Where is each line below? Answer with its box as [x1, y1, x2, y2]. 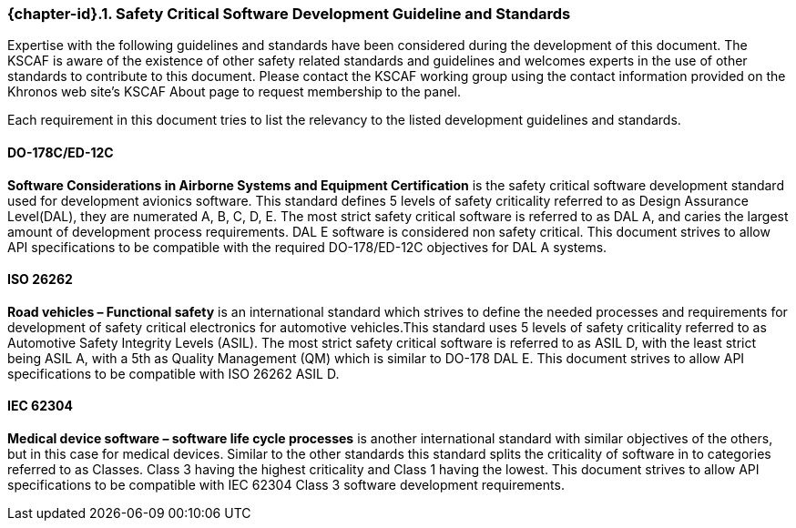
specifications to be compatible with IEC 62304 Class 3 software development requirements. [7, 477, 565, 493]
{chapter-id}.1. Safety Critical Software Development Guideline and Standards [7, 5, 571, 23]
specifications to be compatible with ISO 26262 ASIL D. [7, 365, 340, 381]
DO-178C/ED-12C [7, 144, 114, 160]
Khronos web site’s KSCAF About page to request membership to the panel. [7, 84, 461, 100]
